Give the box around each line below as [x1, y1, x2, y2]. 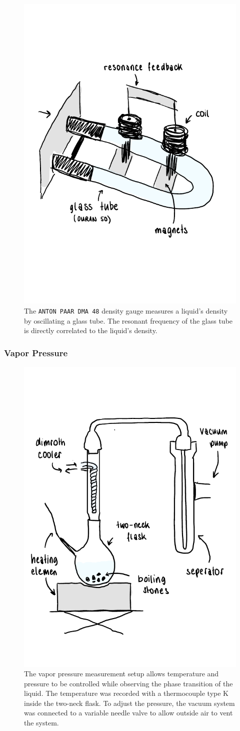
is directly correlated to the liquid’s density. [24, 325, 157, 336]
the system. [24, 717, 59, 728]
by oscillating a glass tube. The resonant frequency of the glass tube [24, 315, 233, 326]
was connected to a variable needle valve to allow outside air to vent [24, 707, 233, 718]
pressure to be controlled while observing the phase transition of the [24, 678, 233, 688]
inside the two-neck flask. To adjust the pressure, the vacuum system [24, 697, 235, 708]
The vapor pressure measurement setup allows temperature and [24, 668, 219, 679]
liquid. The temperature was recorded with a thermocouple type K [24, 688, 228, 698]
